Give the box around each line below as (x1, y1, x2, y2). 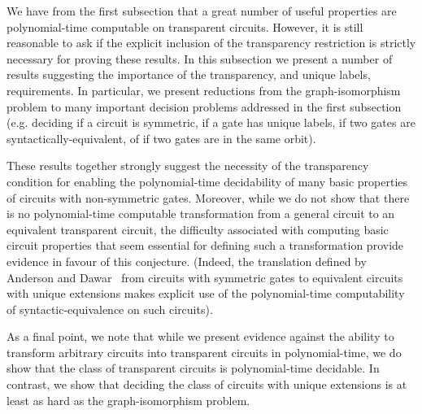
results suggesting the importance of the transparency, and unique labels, (7, 66, 371, 83)
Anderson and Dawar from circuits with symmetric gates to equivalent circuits (7, 268, 403, 285)
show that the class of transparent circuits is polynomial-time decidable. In (7, 360, 380, 377)
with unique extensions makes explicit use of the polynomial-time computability (7, 285, 405, 302)
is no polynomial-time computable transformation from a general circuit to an (7, 205, 395, 222)
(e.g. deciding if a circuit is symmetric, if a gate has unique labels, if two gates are (7, 114, 415, 131)
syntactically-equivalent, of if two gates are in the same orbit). (7, 129, 316, 146)
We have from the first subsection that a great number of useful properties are (7, 2, 397, 19)
